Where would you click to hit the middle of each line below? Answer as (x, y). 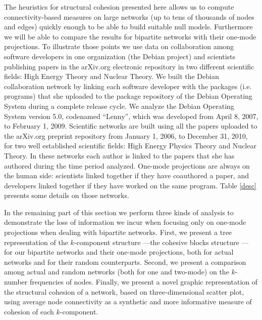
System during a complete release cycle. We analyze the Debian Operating (119, 106)
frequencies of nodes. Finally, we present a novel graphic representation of (144, 282)
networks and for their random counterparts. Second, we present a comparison (125, 262)
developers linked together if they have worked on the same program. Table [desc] (130, 185)
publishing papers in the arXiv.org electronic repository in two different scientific (129, 66)
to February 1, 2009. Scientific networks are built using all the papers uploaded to (131, 126)
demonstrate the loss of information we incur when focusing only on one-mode (125, 222)
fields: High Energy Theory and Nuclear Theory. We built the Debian (112, 76)
